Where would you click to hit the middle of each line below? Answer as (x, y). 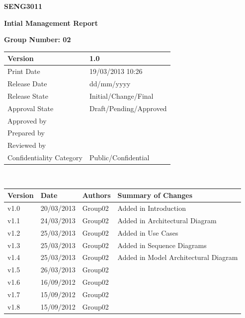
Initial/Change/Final (121, 95)
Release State (28, 95)
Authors (96, 195)
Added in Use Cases (148, 232)
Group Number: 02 (38, 39)
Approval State (31, 108)
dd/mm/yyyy (110, 83)
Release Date (27, 83)
